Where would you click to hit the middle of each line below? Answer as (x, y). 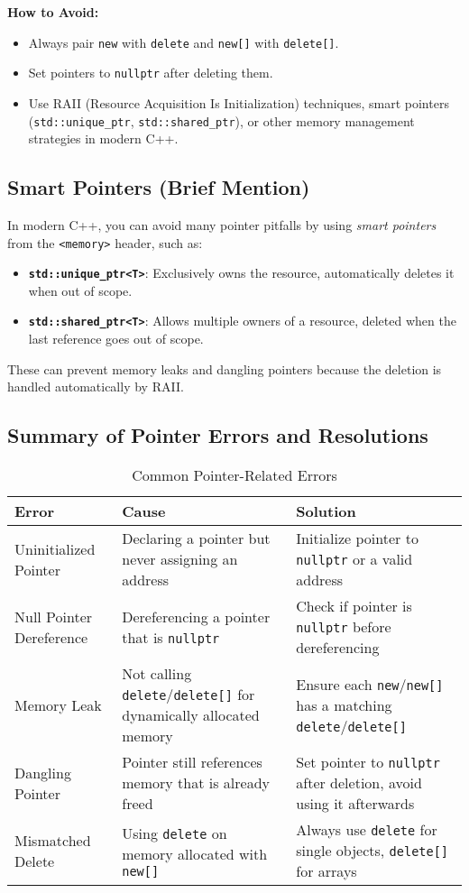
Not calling (157, 674)
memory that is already (196, 783)
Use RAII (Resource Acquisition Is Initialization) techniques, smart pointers (239, 102)
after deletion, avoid (359, 783)
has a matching (344, 704)
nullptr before (344, 627)
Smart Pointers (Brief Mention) (159, 187)
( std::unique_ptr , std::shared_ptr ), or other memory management (221, 120)
